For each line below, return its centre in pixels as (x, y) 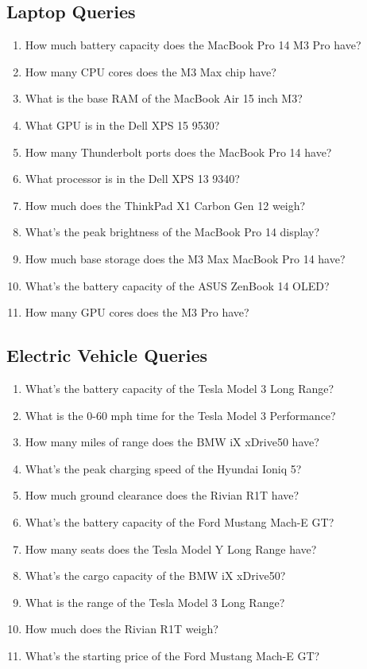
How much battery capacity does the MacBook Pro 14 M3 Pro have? (193, 45)
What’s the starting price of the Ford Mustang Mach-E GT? (172, 655)
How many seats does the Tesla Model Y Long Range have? (171, 548)
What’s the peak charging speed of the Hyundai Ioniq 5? (163, 468)
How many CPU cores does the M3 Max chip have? (151, 71)
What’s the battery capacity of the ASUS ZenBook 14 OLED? (177, 285)
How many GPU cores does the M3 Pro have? (137, 312)
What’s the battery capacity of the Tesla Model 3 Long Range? (180, 388)
